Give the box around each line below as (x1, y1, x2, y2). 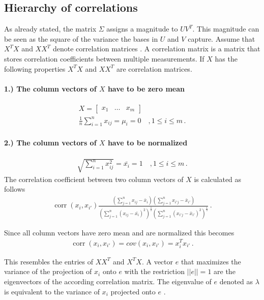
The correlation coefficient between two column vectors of (4, 173, 184, 184)
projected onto (110, 286, 156, 296)
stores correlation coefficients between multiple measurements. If (4, 53, 204, 64)
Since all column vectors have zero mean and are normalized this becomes (4, 227, 234, 237)
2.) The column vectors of (4, 137, 97, 147)
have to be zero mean (107, 83, 185, 94)
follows (4, 184, 25, 194)
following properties (4, 63, 66, 74)
